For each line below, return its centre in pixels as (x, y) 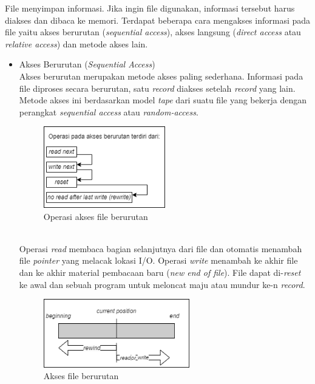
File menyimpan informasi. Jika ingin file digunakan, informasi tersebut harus (150, 8)
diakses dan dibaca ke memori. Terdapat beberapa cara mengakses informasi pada (158, 20)
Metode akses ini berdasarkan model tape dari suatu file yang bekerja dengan (163, 100)
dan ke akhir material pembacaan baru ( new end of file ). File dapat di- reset (160, 272)
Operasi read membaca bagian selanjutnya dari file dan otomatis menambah (161, 248)
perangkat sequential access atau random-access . (109, 111)
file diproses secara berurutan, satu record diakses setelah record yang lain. (157, 88)
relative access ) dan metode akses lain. (76, 43)
